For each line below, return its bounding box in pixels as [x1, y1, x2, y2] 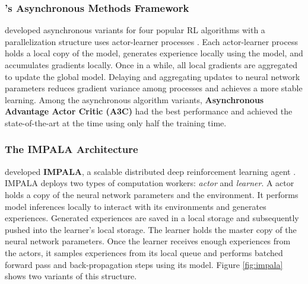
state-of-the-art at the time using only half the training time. [5, 116, 227, 129]
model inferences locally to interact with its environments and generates [5, 200, 266, 212]
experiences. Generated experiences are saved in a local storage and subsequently [5, 212, 299, 224]
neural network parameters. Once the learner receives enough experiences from [5, 235, 291, 247]
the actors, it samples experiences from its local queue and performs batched [5, 246, 283, 259]
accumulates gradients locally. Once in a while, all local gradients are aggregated [5, 59, 298, 71]
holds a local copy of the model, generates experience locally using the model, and [5, 47, 303, 59]
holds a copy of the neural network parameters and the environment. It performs [5, 188, 299, 200]
